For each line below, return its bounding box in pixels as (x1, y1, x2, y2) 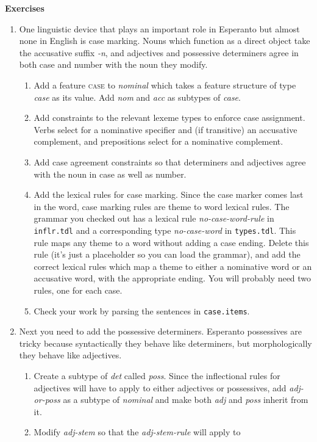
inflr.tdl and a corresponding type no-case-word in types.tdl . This (34, 223, 296, 236)
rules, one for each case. (34, 283, 123, 296)
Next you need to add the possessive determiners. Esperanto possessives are (19, 325, 302, 338)
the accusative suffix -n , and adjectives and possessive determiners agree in (19, 46, 299, 59)
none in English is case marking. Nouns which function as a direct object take (19, 34, 310, 47)
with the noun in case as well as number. (34, 167, 187, 180)
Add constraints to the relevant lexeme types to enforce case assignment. (34, 111, 305, 124)
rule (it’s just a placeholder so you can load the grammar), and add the (34, 248, 301, 261)
